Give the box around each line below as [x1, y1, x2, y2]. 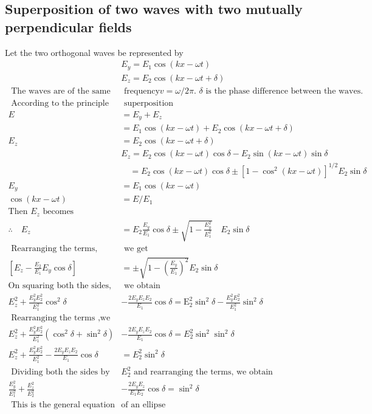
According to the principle [11, 98, 109, 108]
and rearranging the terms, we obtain [134, 368, 273, 377]
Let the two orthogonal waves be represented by [5, 46, 184, 58]
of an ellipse [121, 400, 166, 409]
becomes [43, 207, 74, 216]
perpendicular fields [5, 17, 132, 36]
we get [124, 244, 148, 254]
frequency [124, 86, 160, 95]
